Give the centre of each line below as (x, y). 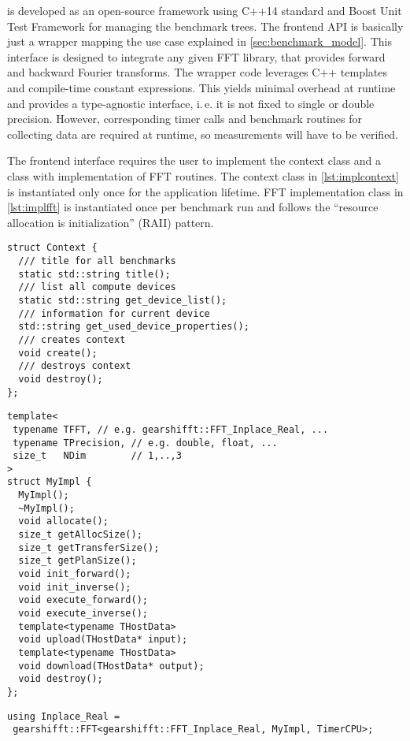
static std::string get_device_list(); (123, 300)
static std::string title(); (94, 274)
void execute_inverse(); (83, 614)
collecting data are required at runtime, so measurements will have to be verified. (203, 134)
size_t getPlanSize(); (78, 561)
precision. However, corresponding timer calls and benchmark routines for (185, 119)
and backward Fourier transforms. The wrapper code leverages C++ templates (198, 72)
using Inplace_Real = (64, 716)
